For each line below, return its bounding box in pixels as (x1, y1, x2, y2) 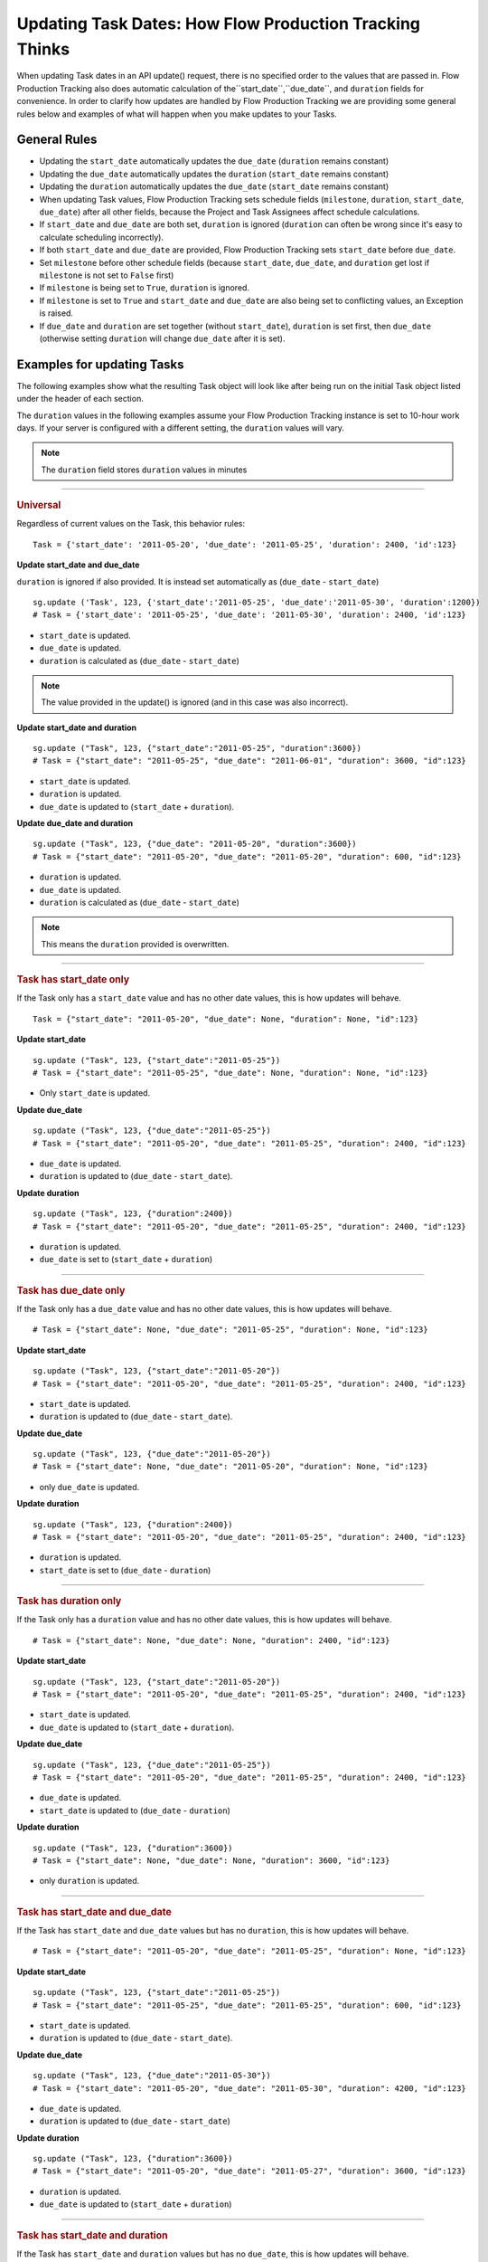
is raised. (39, 308, 74, 318)
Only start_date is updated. (39, 1088, 151, 1098)
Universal (16, 499, 61, 511)
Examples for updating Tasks (16, 356, 184, 372)
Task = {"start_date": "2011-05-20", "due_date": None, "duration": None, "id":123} (33, 1013, 419, 1024)
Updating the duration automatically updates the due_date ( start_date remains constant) (39, 181, 389, 192)
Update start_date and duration (16, 722, 137, 733)
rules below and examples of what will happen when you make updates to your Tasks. (16, 109, 338, 119)
